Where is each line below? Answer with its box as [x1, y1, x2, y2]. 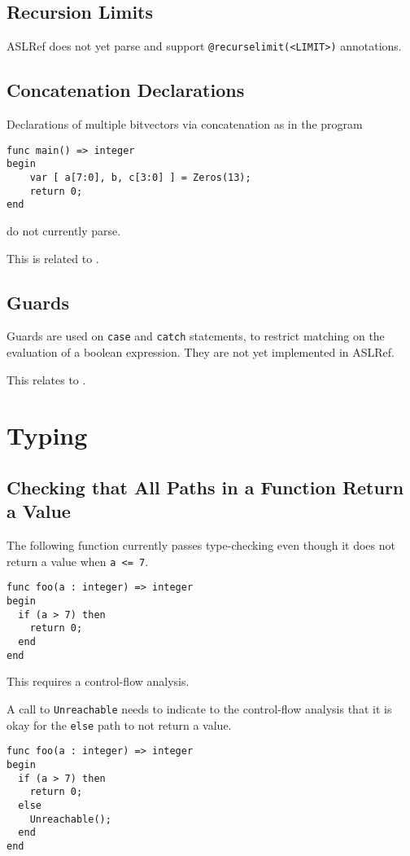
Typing [7, 419, 88, 452]
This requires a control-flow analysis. [7, 673, 190, 690]
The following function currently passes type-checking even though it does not [7, 537, 395, 554]
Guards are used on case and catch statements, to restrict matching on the [7, 327, 385, 345]
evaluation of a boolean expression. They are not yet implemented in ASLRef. [7, 343, 395, 360]
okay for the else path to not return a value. [7, 716, 232, 733]
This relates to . [7, 371, 86, 388]
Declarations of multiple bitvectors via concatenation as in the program [7, 116, 363, 133]
